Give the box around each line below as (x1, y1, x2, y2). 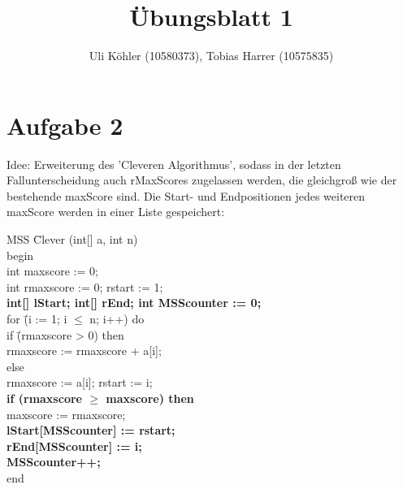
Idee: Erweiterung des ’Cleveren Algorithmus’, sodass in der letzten (6, 155, 341, 172)
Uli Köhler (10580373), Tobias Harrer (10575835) (89, 47, 334, 64)
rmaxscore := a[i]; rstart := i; (6, 374, 153, 391)
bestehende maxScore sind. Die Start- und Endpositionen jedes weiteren (6, 187, 366, 204)
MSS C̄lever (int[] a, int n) (6, 231, 138, 248)
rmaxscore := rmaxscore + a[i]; (6, 342, 162, 359)
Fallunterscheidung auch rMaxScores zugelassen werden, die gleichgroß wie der (6, 171, 397, 188)
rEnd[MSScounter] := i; (6, 437, 142, 454)
